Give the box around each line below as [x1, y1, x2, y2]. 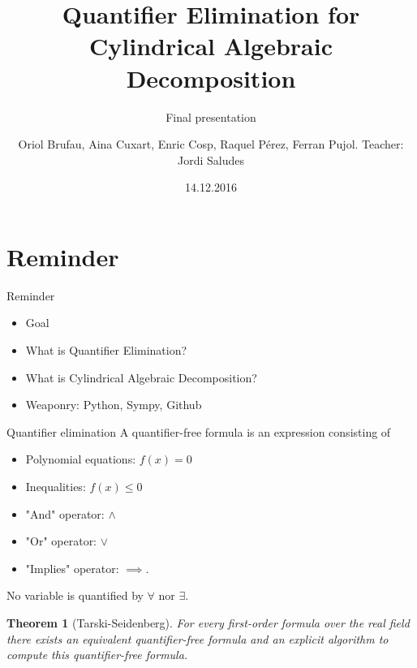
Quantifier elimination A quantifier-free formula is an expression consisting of [6, 423, 391, 440]
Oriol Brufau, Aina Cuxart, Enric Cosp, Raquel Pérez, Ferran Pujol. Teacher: [18, 136, 404, 153]
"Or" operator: [25, 532, 97, 549]
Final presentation [166, 108, 256, 125]
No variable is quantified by [6, 587, 144, 604]
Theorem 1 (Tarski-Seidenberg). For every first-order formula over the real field [6, 614, 410, 631]
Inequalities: [25, 477, 86, 494]
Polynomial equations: [25, 450, 136, 468]
